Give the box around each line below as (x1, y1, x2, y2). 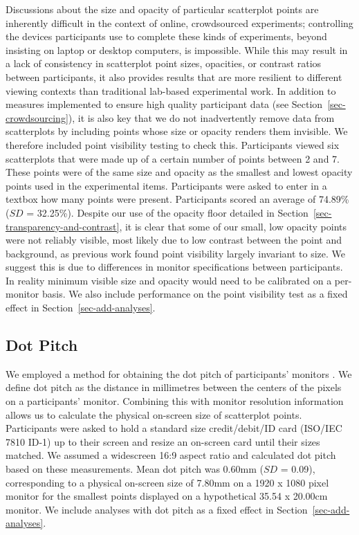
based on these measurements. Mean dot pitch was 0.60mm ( (6, 462, 264, 476)
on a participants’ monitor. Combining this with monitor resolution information (6, 394, 344, 408)
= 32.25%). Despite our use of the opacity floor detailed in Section (26, 205, 309, 219)
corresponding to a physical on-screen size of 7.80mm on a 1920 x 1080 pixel (6, 475, 329, 489)
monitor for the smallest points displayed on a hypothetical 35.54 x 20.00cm (6, 489, 328, 503)
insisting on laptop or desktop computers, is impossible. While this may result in (6, 42, 348, 57)
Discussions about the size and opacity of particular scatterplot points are (6, 2, 319, 16)
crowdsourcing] (6, 110, 68, 125)
